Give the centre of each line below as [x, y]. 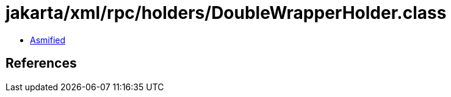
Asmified [48, 40]
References [41, 63]
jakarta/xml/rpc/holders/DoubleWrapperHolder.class [226, 13]
